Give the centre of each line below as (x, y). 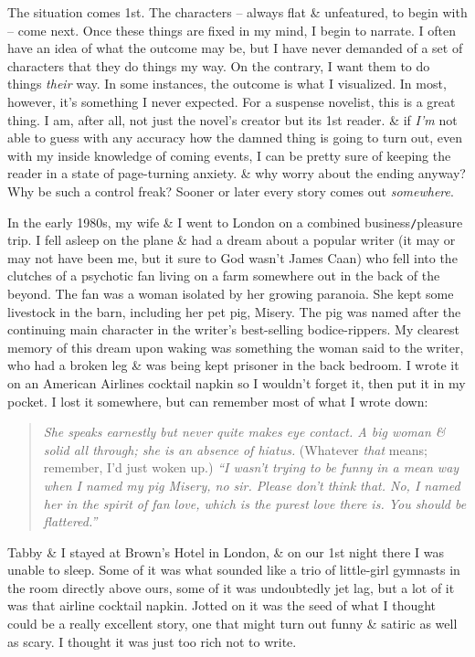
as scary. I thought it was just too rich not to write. (152, 641)
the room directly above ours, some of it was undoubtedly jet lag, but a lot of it (231, 587)
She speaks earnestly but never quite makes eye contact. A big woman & (244, 432)
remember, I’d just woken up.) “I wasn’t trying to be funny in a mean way (251, 467)
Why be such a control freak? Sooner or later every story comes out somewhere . (231, 191)
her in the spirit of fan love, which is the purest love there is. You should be (255, 503)
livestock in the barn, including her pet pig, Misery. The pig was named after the (234, 311)
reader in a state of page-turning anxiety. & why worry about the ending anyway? (237, 173)
